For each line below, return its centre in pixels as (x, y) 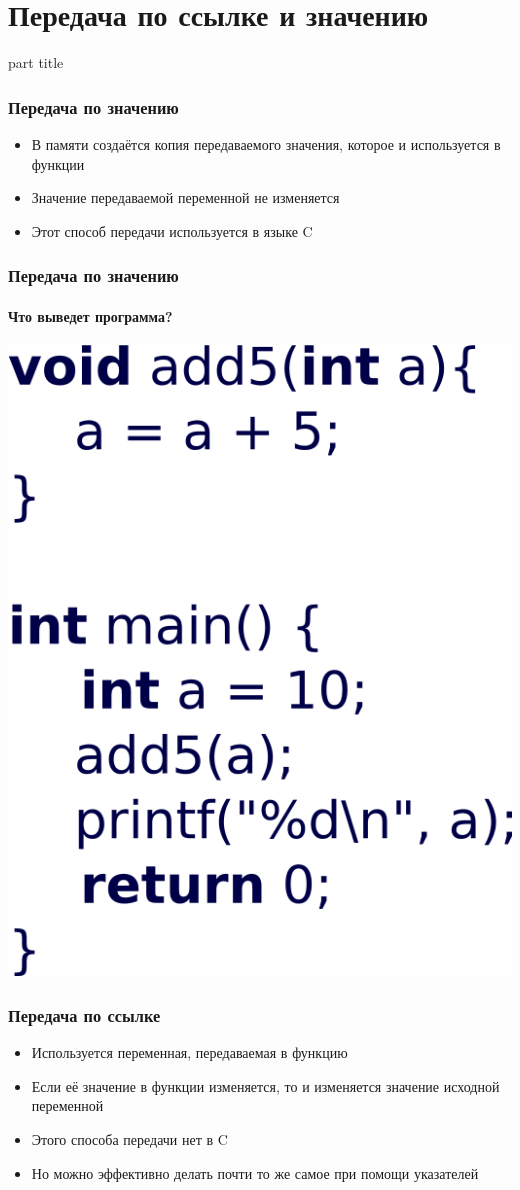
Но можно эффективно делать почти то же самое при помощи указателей (255, 1172)
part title (36, 62)
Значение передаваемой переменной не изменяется (185, 197)
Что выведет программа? (90, 315)
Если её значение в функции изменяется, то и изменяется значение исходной (265, 1085)
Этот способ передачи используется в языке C (172, 230)
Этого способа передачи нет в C (129, 1139)
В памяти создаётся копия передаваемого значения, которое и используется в (266, 143)
